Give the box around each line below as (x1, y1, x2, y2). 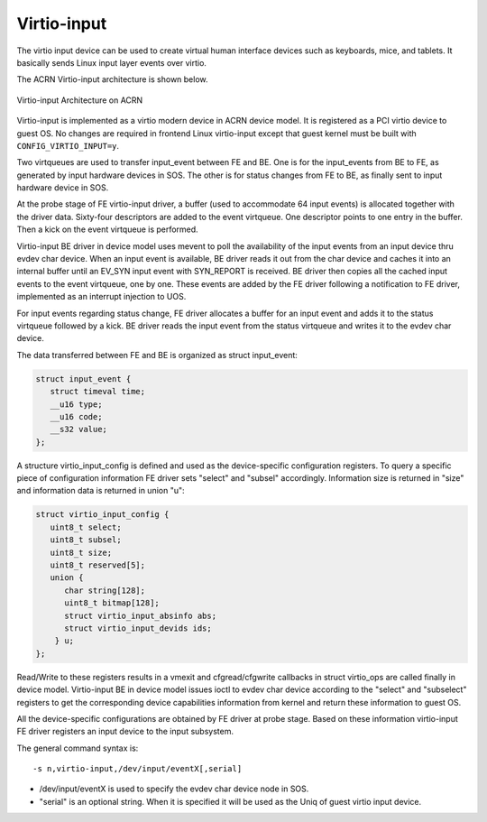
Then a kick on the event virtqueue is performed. (16, 224, 198, 235)
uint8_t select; (50, 522, 122, 532)
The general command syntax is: (16, 743, 139, 753)
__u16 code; (50, 411, 103, 421)
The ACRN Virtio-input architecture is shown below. (16, 74, 208, 85)
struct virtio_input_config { (35, 510, 170, 520)
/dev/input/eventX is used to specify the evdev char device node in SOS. (39, 783, 309, 794)
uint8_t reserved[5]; (50, 560, 146, 570)
